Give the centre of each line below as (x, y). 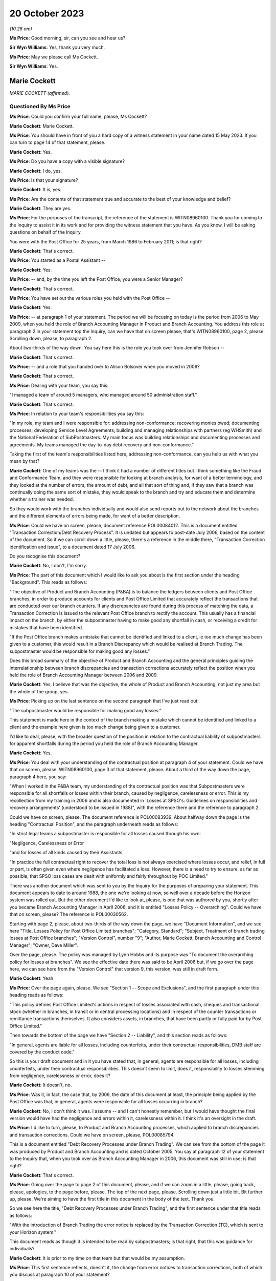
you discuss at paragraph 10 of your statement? (60, 1275)
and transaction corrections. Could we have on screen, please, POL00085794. (92, 1134)
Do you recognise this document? (45, 556)
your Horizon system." (33, 1232)
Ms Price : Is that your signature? (44, 180)
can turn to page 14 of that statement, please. (57, 142)
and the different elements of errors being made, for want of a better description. (95, 516)
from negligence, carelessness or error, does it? (60, 1076)
